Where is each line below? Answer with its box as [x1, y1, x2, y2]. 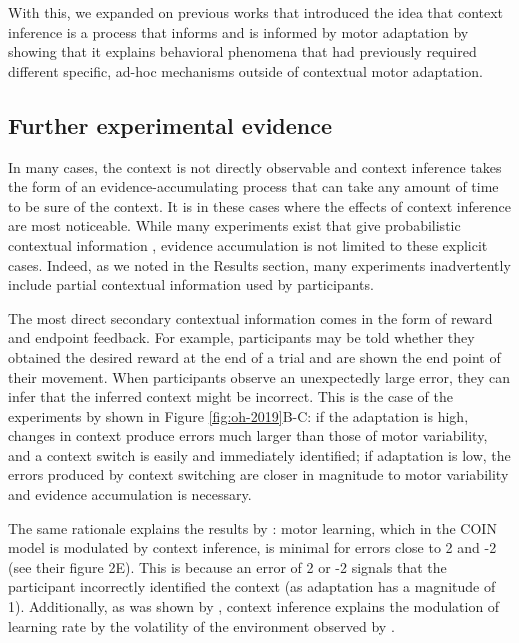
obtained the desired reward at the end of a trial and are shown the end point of [8, 346, 501, 367]
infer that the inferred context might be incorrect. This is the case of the [8, 386, 453, 407]
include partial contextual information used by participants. [8, 274, 374, 295]
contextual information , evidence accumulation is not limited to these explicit [8, 234, 488, 255]
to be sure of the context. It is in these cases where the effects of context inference [8, 195, 511, 216]
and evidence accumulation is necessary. [8, 484, 252, 505]
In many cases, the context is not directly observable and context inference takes [8, 156, 502, 177]
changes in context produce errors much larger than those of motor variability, [8, 425, 488, 446]
